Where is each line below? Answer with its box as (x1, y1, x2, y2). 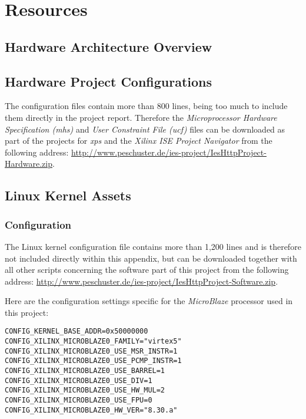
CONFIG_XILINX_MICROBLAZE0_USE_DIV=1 (5, 376, 152, 385)
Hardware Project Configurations (5, 72, 212, 90)
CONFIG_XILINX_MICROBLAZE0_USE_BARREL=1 (5, 367, 165, 375)
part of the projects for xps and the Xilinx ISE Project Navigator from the (5, 134, 272, 147)
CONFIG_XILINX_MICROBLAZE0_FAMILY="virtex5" (5, 337, 182, 346)
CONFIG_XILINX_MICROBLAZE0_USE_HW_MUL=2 (5, 386, 165, 395)
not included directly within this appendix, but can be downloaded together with (5, 252, 297, 264)
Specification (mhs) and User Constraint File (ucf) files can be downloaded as (5, 123, 285, 135)
